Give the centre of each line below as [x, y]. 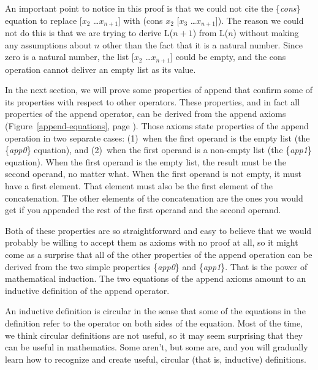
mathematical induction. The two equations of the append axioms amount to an [156, 278]
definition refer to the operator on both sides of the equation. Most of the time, [154, 323]
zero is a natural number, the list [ [70, 57]
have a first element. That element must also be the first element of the [139, 186]
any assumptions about [48, 44]
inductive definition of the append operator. [87, 290]
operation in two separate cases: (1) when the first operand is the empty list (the [157, 138]
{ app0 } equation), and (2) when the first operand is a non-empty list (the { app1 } [158, 150]
